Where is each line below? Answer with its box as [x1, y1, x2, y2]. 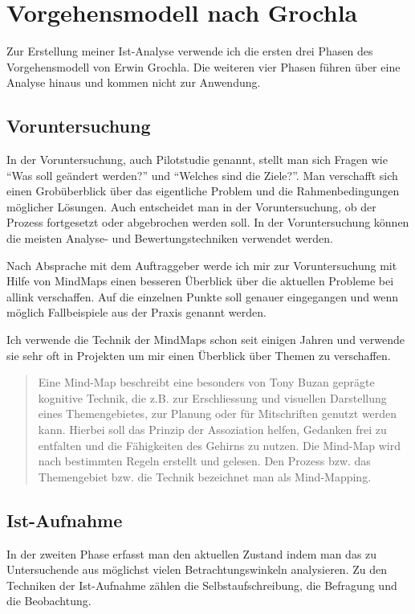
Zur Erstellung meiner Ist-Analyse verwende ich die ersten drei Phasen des [6, 43, 373, 59]
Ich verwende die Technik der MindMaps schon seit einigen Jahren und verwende [6, 331, 405, 348]
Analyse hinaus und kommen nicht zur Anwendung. [6, 74, 261, 91]
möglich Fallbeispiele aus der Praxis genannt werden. [6, 304, 266, 321]
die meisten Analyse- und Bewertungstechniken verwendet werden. [6, 230, 333, 247]
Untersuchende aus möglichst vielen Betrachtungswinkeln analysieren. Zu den [6, 561, 387, 578]
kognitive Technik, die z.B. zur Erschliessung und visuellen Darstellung [38, 389, 387, 406]
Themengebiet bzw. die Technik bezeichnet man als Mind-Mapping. [38, 468, 372, 485]
